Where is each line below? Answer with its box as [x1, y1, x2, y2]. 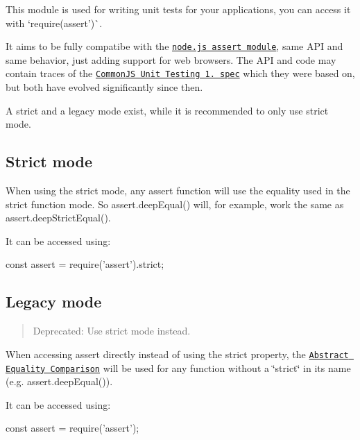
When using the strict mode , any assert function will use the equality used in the [6, 183, 350, 198]
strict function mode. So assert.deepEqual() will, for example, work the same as [6, 196, 344, 211]
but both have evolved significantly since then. [6, 80, 203, 94]
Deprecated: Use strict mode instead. [33, 323, 191, 338]
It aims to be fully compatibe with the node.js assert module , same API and [6, 39, 343, 53]
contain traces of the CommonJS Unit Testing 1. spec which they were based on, [6, 66, 355, 81]
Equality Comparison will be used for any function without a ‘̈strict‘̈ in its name [6, 360, 351, 375]
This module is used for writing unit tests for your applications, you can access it [6, 2, 351, 16]
